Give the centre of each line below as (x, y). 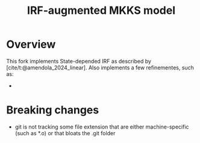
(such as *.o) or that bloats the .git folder (65, 133)
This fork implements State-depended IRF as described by (79, 61)
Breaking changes (53, 110)
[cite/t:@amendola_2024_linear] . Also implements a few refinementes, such (100, 68)
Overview (31, 44)
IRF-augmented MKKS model (101, 11)
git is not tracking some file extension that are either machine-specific (102, 127)
